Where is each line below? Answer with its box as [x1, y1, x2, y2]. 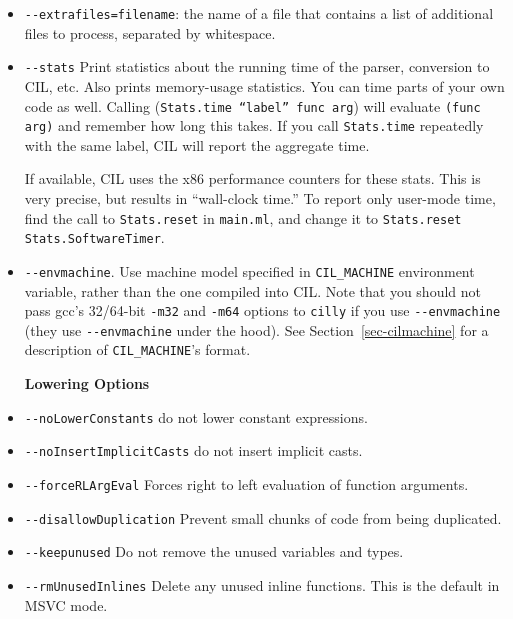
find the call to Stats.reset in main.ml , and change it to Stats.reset [24, 207, 462, 228]
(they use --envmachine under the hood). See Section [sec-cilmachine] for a [24, 319, 489, 340]
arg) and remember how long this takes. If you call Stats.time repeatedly [24, 115, 484, 136]
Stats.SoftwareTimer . [24, 227, 165, 248]
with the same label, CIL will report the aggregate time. [24, 134, 370, 155]
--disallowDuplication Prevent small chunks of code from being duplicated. [24, 507, 502, 528]
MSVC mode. [24, 594, 108, 615]
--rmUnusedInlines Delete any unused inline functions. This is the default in [24, 575, 500, 595]
